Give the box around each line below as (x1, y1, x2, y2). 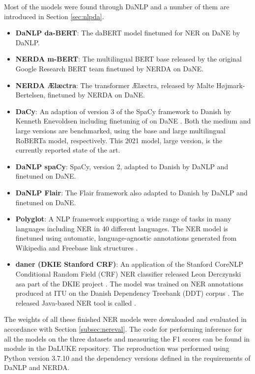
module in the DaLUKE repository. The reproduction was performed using (4, 343, 229, 353)
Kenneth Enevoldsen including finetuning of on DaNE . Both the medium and (15, 116, 251, 126)
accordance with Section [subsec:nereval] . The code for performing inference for (4, 324, 242, 334)
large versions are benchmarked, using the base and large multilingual (15, 125, 226, 135)
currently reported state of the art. (15, 145, 120, 155)
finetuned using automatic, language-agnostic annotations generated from (15, 233, 237, 243)
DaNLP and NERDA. (4, 362, 70, 373)
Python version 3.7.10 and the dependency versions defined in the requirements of (4, 352, 251, 363)
